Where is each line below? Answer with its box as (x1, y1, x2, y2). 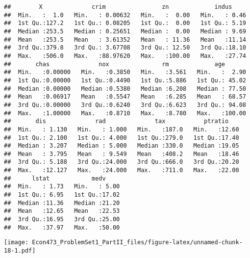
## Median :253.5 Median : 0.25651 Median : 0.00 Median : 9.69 (4, 27, 246, 35)
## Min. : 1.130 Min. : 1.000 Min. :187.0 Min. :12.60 (4, 126, 239, 133)
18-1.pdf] (4, 247, 36, 255)
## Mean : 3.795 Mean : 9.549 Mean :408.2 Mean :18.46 (4, 150, 239, 157)
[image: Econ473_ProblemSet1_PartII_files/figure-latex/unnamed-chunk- (4, 239, 243, 246)
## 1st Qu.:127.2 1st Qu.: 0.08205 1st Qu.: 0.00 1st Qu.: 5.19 (4, 20, 246, 27)
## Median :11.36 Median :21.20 (4, 199, 120, 206)
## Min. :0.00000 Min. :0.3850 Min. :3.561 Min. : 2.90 (4, 69, 246, 76)
